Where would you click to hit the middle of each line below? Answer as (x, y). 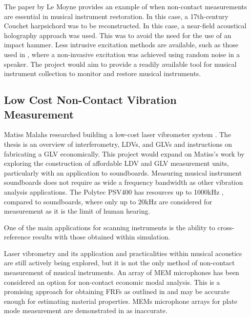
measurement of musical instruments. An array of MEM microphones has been (122, 272)
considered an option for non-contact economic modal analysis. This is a (112, 282)
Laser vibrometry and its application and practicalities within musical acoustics (123, 253)
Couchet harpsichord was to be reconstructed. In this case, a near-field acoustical (125, 26)
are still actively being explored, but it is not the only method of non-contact (119, 263)
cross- (226, 227)
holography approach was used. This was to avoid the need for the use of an (118, 35)
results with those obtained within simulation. (101, 237)
